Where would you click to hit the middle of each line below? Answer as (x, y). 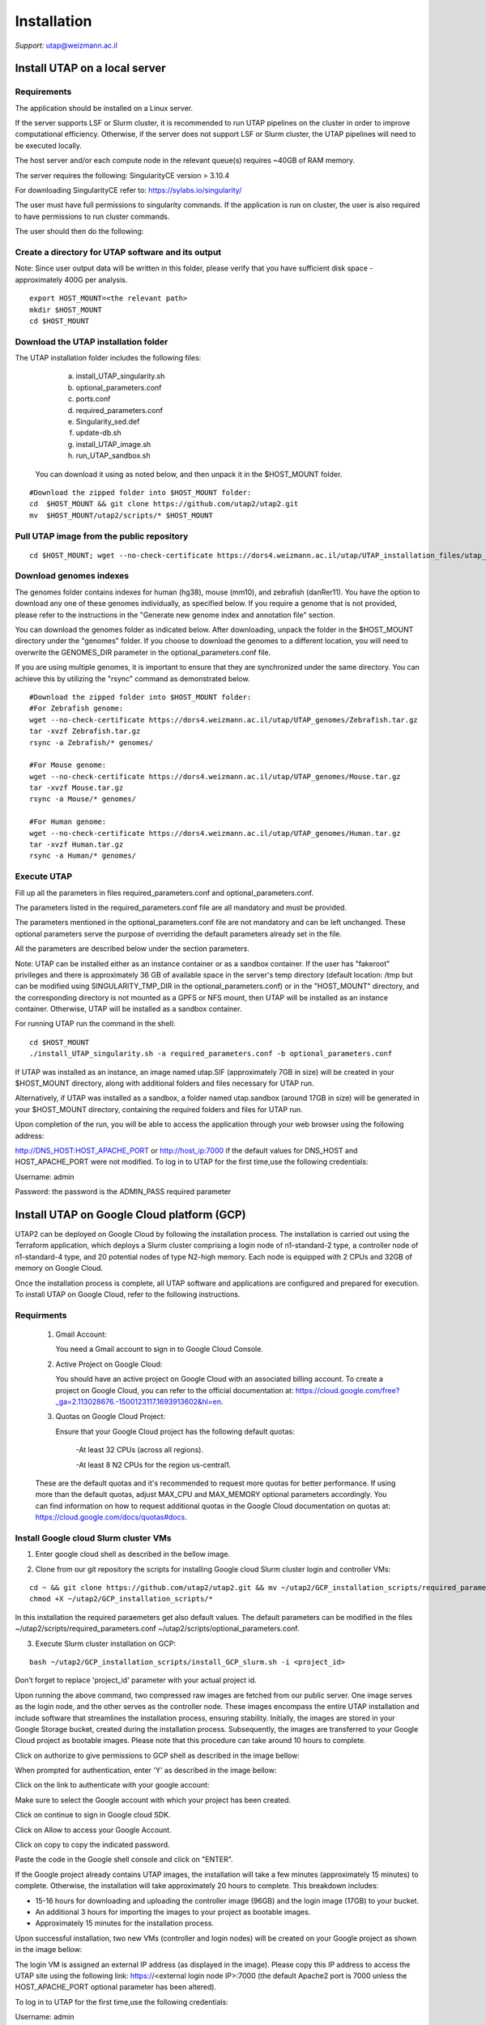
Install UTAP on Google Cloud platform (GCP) (130, 1215)
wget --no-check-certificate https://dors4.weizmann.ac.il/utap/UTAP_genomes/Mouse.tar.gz (215, 776)
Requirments (41, 1315)
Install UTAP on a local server (90, 68)
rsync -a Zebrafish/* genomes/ (92, 742)
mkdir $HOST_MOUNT (66, 309)
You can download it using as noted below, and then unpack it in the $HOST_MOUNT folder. (189, 474)
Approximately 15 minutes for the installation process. (125, 1923)
